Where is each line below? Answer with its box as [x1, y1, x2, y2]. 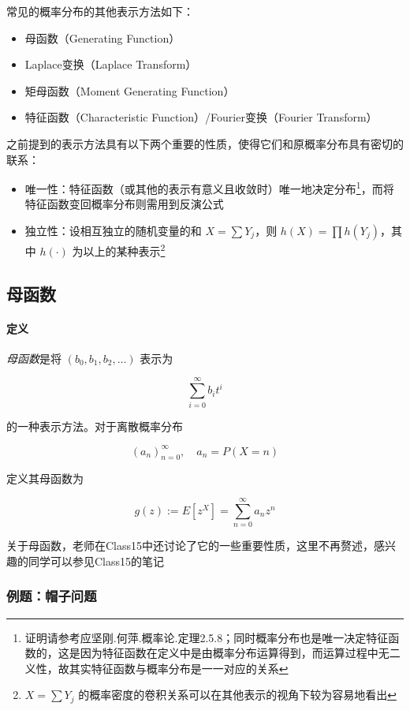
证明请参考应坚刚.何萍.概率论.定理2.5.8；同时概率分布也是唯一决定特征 [24, 629, 389, 645]
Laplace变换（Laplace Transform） [24, 56, 197, 73]
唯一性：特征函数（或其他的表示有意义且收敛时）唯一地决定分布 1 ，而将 [24, 178, 394, 196]
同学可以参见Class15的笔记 [28, 552, 165, 569]
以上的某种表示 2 [83, 241, 166, 259]
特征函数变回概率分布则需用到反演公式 [24, 196, 224, 212]
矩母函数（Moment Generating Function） [24, 82, 235, 99]
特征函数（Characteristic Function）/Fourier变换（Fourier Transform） [24, 109, 378, 125]
